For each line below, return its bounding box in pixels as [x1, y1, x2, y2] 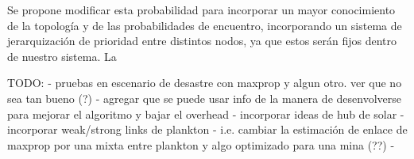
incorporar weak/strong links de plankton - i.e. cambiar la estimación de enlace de [7, 121, 408, 138]
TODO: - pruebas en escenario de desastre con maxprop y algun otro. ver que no [7, 74, 402, 91]
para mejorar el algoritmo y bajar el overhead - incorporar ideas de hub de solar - [7, 105, 404, 122]
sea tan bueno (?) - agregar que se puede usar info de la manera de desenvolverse [7, 89, 401, 106]
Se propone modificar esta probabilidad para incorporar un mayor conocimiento [7, 2, 396, 17]
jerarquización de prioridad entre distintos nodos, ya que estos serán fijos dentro [7, 32, 397, 49]
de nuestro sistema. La [7, 47, 117, 64]
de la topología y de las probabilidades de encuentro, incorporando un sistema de [7, 17, 402, 33]
